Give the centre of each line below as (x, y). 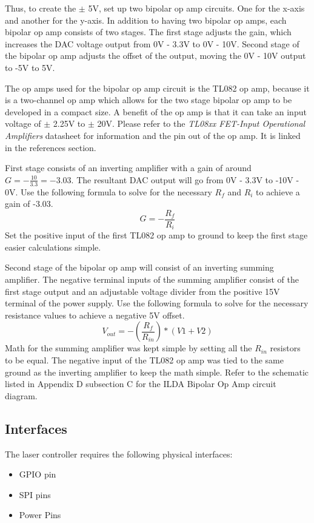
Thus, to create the (41, 8)
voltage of (23, 123)
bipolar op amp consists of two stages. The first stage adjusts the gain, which (148, 32)
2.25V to (69, 123)
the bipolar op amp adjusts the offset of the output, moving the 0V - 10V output (155, 56)
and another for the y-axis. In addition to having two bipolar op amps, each (146, 20)
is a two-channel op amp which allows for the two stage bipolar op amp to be (149, 100)
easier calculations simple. (53, 247)
